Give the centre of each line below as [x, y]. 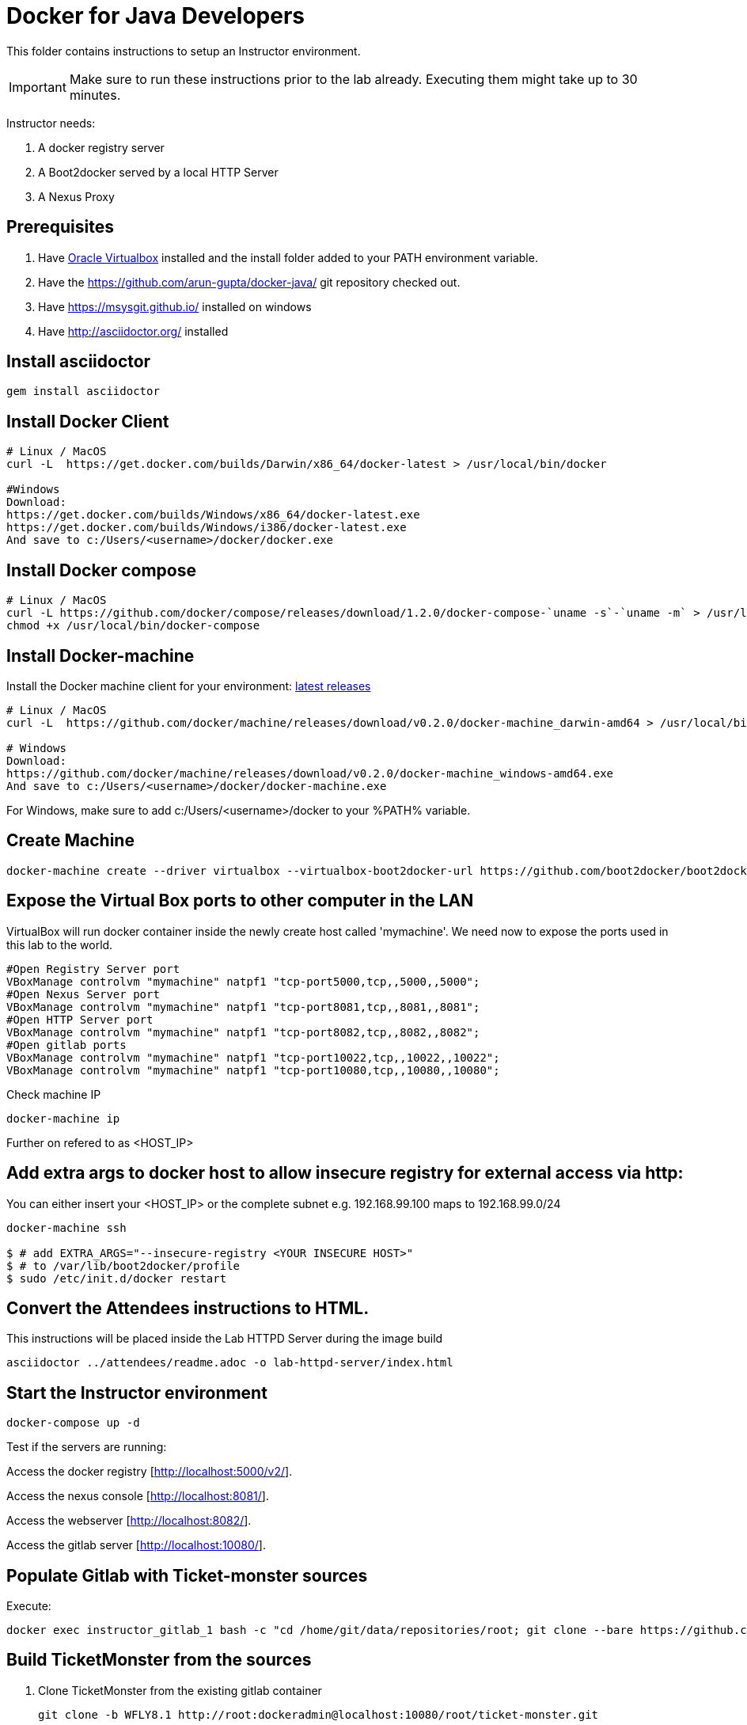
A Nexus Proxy [76, 196]
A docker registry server [101, 147]
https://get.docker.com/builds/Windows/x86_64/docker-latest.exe [213, 515]
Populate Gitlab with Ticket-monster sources [187, 1575]
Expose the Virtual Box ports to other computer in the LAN [240, 901]
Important [38, 87]
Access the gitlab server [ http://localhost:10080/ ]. [136, 1545]
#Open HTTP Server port [80, 1019]
